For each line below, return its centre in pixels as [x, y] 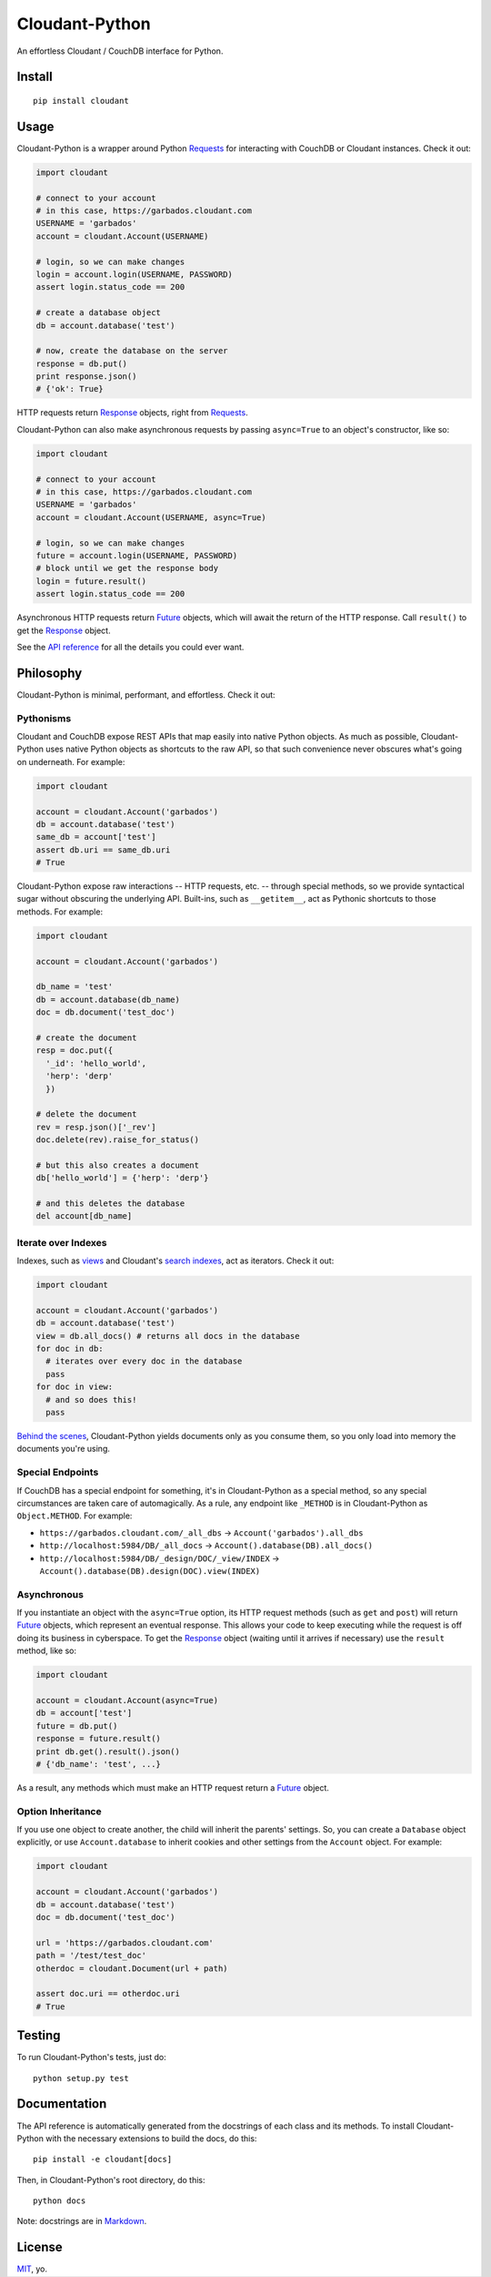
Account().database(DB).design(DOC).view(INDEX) [150, 1571]
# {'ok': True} [70, 389]
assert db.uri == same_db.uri [103, 850]
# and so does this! [91, 1399]
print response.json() [86, 377]
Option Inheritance [59, 1811]
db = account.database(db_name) [108, 999]
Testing [39, 2036]
